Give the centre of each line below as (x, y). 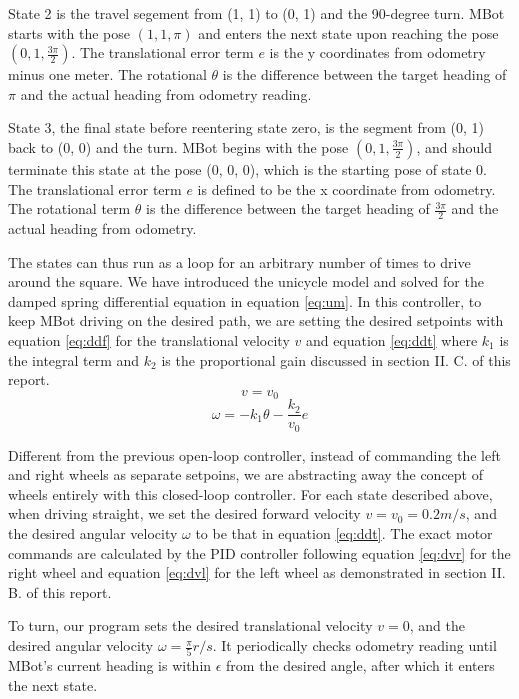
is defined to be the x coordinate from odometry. (346, 188)
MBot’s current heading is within (110, 665)
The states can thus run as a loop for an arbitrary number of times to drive (239, 261)
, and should (454, 146)
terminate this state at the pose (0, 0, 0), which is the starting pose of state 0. (247, 168)
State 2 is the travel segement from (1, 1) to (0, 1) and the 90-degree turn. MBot (256, 13)
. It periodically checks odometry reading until (354, 645)
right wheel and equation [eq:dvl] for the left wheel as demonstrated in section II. (257, 572)
